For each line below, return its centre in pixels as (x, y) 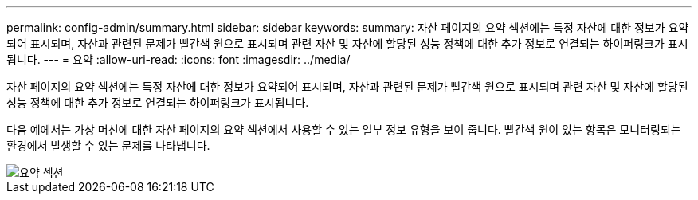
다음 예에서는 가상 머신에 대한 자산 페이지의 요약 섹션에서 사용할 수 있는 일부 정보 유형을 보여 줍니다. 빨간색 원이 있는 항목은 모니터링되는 (344, 129)
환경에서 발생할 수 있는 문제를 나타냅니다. (108, 145)
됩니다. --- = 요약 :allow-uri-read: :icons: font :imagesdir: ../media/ (178, 59)
